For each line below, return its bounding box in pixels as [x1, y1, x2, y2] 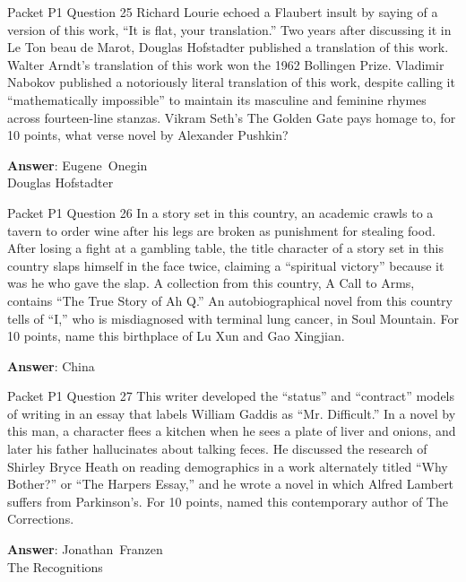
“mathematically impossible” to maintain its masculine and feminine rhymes [7, 90, 427, 109]
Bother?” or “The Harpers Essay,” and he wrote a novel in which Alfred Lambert [7, 474, 454, 493]
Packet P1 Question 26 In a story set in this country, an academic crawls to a [7, 203, 434, 222]
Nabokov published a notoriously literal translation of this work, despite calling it [7, 73, 455, 91]
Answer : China [7, 356, 95, 375]
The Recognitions [7, 557, 103, 576]
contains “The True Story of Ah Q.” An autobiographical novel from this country [7, 291, 453, 309]
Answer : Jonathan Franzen [7, 540, 163, 559]
